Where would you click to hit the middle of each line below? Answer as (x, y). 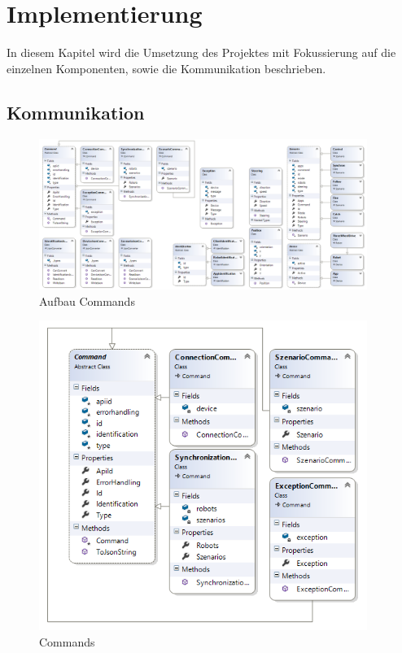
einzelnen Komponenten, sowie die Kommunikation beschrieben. (166, 68)
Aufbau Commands (87, 300)
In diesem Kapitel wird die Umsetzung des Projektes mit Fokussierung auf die (201, 52)
